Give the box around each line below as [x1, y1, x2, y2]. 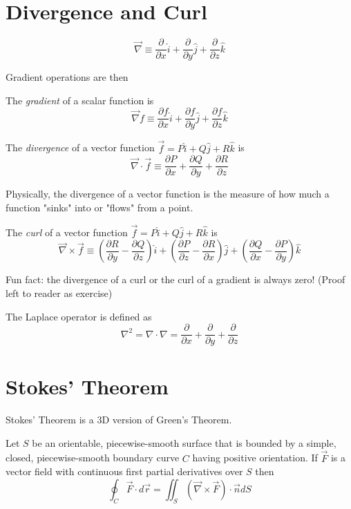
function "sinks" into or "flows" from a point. [6, 200, 193, 214]
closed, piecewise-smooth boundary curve [6, 450, 180, 465]
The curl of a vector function [6, 224, 128, 239]
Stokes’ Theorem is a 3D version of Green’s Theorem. [6, 412, 232, 427]
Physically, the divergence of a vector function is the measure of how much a [6, 186, 330, 201]
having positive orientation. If [192, 450, 318, 465]
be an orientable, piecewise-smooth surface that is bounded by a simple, [32, 435, 336, 450]
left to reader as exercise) [6, 285, 113, 300]
